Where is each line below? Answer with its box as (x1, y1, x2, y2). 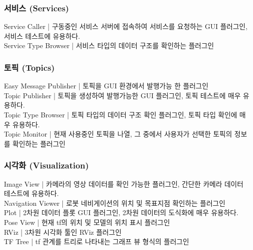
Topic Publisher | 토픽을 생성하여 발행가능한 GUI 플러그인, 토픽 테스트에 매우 (4, 90, 241, 100)
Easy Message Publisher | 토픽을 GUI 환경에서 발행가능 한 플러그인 (4, 81, 209, 91)
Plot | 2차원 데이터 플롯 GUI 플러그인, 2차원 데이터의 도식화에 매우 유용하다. (4, 207, 239, 218)
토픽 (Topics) (4, 61, 55, 73)
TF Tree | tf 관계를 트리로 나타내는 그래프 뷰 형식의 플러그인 (4, 236, 189, 247)
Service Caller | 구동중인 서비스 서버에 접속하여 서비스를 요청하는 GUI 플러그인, (4, 21, 248, 31)
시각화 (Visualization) (4, 159, 89, 171)
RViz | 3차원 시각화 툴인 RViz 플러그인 (4, 226, 122, 237)
